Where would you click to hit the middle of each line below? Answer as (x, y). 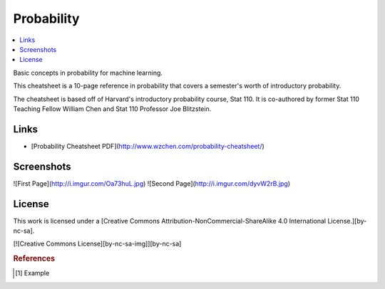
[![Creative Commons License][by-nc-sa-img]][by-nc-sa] (97, 244)
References (34, 258)
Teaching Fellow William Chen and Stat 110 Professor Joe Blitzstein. (112, 109)
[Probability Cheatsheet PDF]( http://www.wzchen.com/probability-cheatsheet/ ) (148, 146)
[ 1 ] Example (32, 273)
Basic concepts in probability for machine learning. (88, 73)
